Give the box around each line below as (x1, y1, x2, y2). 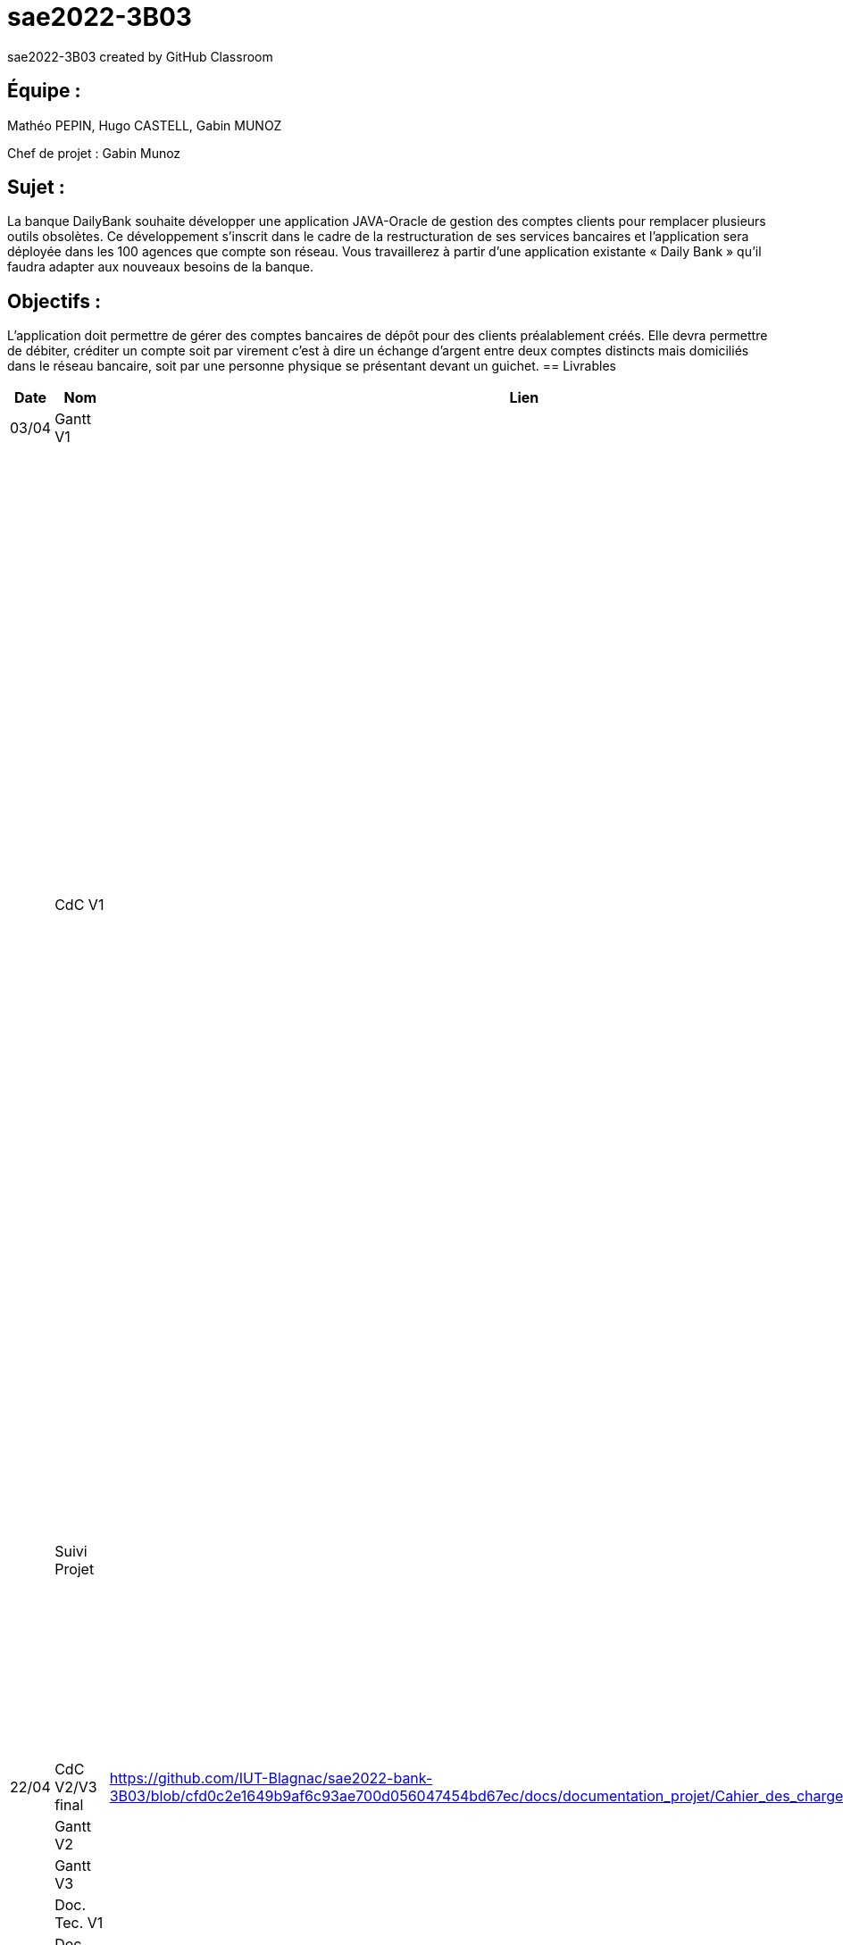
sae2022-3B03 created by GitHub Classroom (7, 48, 273, 64)
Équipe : (7, 79, 81, 103)
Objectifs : (7, 289, 102, 313)
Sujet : (7, 176, 65, 199)
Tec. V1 (54, 1914, 104, 1932)
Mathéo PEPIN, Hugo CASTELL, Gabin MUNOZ (7, 117, 282, 133)
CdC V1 (54, 896, 104, 914)
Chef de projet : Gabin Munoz (7, 145, 181, 161)
